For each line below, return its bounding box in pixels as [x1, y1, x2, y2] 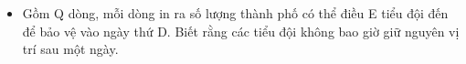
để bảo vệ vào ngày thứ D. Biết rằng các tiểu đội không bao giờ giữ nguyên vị [22, 21, 460, 40]
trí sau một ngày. [22, 39, 119, 59]
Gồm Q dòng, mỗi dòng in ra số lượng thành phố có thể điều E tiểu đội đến [22, 4, 449, 22]
